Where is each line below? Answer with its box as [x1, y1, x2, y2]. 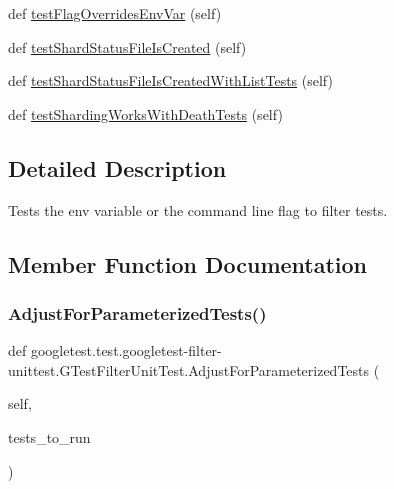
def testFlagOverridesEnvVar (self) [8, 3, 222, 23]
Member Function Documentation [8, 248, 368, 279]
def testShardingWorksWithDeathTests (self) [8, 103, 283, 124]
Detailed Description [8, 152, 227, 183]
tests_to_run [8, 426, 91, 447]
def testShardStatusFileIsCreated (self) [8, 36, 247, 57]
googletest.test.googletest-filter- [30, 340, 222, 361]
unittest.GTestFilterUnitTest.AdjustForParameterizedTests [8, 359, 370, 380]
